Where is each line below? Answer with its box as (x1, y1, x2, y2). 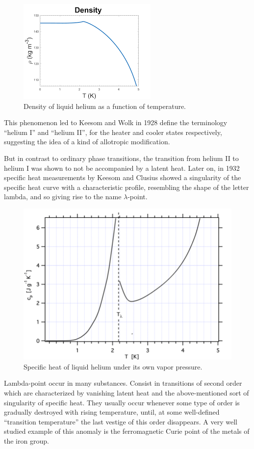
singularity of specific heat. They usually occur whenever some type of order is (4, 397, 240, 407)
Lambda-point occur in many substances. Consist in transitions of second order (4, 378, 242, 388)
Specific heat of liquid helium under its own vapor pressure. (24, 361, 203, 371)
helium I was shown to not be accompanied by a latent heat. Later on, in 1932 (4, 162, 240, 173)
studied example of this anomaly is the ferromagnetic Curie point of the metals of (4, 426, 250, 436)
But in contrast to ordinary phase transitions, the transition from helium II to (4, 153, 239, 163)
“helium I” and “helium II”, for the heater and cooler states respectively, (4, 127, 222, 137)
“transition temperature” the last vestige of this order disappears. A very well (4, 416, 237, 426)
